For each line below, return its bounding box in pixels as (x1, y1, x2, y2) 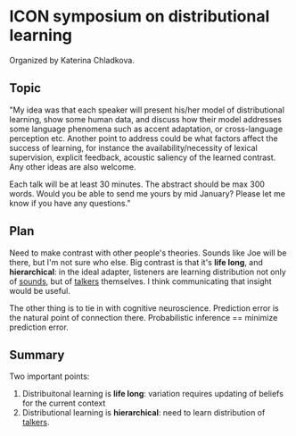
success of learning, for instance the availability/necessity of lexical (9, 142, 259, 153)
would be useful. (9, 285, 71, 296)
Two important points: (9, 371, 90, 381)
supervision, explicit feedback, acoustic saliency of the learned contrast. (9, 152, 276, 163)
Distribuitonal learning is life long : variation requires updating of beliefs (21, 389, 284, 399)
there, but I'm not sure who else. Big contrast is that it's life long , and (9, 256, 263, 267)
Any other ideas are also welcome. (9, 161, 136, 172)
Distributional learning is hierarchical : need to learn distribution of (21, 407, 266, 418)
